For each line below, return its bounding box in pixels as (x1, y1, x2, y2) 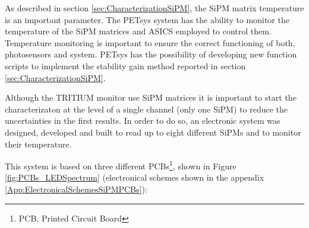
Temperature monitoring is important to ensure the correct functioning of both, (5, 36, 295, 49)
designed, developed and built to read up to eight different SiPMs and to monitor (5, 126, 301, 138)
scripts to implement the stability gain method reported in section (5, 59, 246, 72)
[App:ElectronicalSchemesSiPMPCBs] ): (5, 182, 147, 195)
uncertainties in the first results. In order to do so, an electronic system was (5, 114, 280, 127)
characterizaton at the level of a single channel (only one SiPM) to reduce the (5, 102, 288, 115)
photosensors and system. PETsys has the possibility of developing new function (5, 48, 297, 60)
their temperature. (5, 137, 72, 150)
